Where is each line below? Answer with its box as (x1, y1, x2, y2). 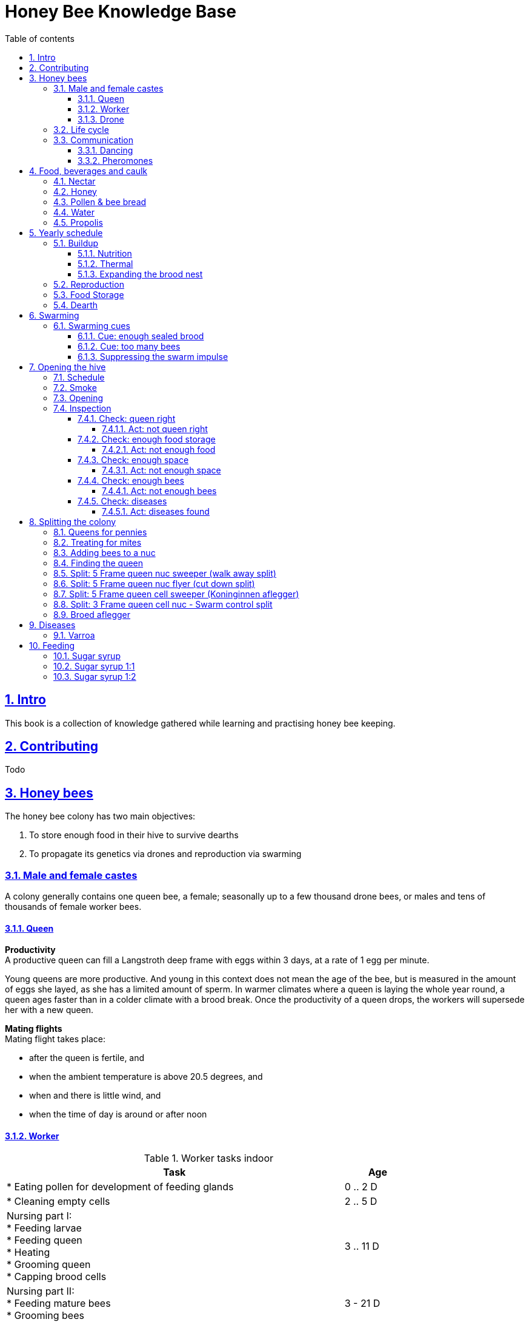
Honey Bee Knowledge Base (5, 1, 236, 22)
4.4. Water (53, 206, 95, 217)
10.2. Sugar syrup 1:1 (53, 660, 135, 671)
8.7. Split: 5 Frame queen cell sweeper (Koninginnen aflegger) (53, 588, 299, 599)
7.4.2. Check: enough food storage (78, 433, 216, 444)
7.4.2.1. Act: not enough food (102, 444, 216, 455)
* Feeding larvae (7, 1222, 82, 1235)
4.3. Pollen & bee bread (53, 196, 147, 207)
